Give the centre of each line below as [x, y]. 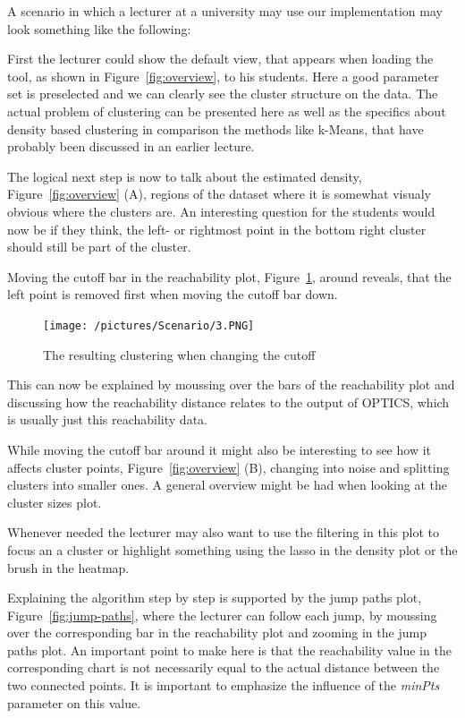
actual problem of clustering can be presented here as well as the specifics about [227, 111]
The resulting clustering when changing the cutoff [179, 354]
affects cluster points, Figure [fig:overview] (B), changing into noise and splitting [228, 467]
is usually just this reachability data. [107, 419]
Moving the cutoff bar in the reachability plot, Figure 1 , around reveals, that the [229, 276]
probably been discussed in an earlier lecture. [131, 146]
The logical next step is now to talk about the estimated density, [185, 176]
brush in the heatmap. [68, 567]
